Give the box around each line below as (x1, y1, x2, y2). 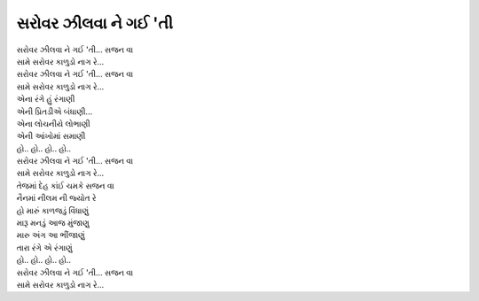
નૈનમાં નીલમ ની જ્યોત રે (16, 193, 97, 204)
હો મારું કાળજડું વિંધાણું (16, 205, 89, 216)
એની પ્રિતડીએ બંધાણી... (16, 106, 93, 117)
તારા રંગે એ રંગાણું (16, 242, 73, 252)
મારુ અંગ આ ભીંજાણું (16, 230, 85, 241)
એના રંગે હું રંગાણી (16, 94, 75, 104)
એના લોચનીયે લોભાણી (16, 118, 90, 128)
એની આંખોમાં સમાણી (16, 131, 86, 142)
